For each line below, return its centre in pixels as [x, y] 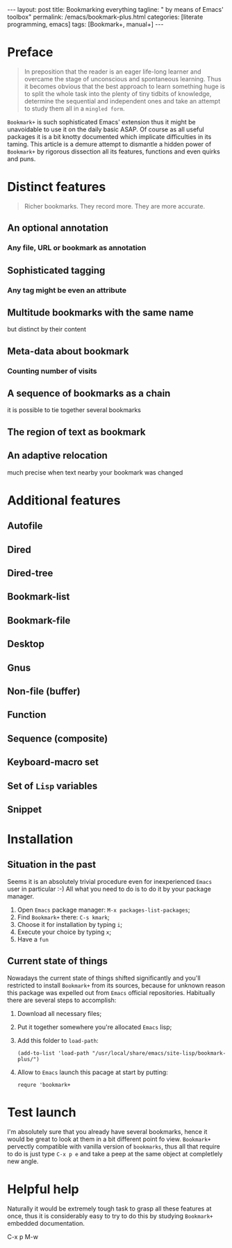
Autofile [25, 526]
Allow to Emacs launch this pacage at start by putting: [92, 1072]
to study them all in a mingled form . [74, 108]
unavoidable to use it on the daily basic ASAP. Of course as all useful [106, 129]
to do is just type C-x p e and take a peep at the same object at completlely [115, 1153]
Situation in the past [51, 865]
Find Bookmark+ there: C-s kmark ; [63, 917]
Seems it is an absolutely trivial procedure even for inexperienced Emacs [110, 881]
